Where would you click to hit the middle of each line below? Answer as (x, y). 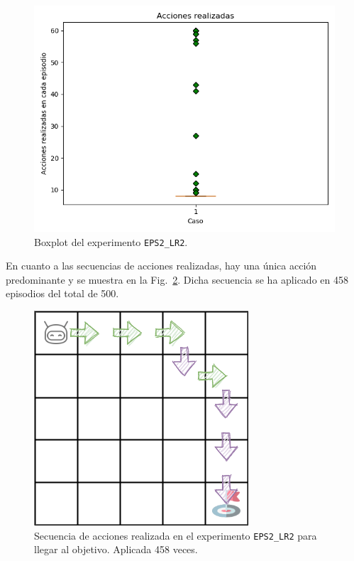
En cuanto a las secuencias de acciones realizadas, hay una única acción (161, 266)
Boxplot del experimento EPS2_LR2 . (111, 241)
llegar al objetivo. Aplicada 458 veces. (116, 549)
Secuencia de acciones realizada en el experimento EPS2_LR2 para (176, 535)
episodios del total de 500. (62, 293)
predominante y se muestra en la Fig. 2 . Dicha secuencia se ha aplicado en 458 (177, 279)
